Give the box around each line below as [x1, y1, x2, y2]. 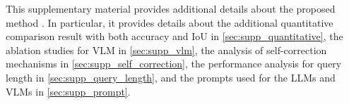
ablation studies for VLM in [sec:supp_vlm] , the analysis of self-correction [6, 42, 327, 57]
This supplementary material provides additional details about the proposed [6, 1, 336, 15]
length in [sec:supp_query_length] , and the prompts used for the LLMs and [6, 70, 336, 84]
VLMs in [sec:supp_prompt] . [6, 84, 131, 98]
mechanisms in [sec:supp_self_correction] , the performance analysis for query [6, 56, 342, 71]
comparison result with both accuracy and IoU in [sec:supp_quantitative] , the [6, 29, 343, 44]
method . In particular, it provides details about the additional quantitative [6, 15, 333, 30]
